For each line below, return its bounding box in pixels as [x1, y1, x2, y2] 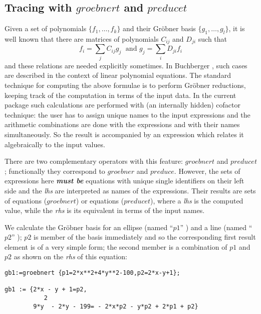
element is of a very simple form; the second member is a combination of [5, 241, 227, 252]
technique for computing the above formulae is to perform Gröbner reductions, [5, 79, 246, 90]
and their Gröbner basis [123, 23, 196, 34]
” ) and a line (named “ [180, 222, 252, 232]
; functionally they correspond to [5, 165, 105, 176]
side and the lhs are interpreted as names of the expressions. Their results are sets [5, 185, 256, 195]
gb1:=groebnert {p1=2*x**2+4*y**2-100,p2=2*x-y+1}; [5, 269, 180, 277]
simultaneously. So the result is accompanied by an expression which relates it [5, 129, 244, 139]
